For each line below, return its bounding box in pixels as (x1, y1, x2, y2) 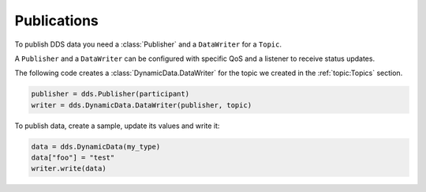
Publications (14, 12, 99, 29)
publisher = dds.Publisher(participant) (31, 89, 189, 99)
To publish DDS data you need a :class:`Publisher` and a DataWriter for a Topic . (14, 40, 282, 49)
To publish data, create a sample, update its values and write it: (14, 121, 220, 130)
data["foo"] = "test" (31, 153, 115, 162)
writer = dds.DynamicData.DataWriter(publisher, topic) (31, 100, 252, 110)
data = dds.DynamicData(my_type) (31, 142, 161, 151)
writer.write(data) (31, 164, 106, 173)
